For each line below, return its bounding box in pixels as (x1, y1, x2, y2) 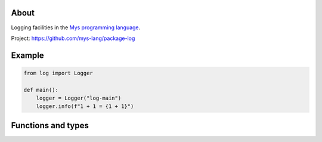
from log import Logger (23, 69, 94, 76)
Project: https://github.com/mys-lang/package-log (11, 35, 135, 42)
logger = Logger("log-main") (36, 95, 122, 101)
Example (11, 50, 44, 60)
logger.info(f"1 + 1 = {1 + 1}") (36, 103, 134, 110)
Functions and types (11, 120, 89, 131)
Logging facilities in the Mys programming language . (11, 24, 141, 31)
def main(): (23, 87, 59, 93)
